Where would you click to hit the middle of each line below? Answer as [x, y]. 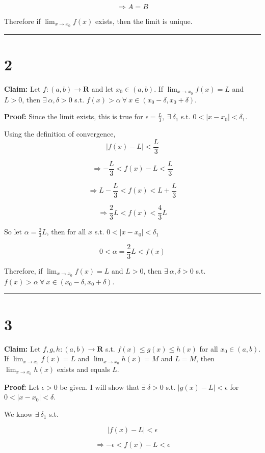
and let [102, 88]
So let [13, 232]
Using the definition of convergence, [60, 134]
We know [18, 414]
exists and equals [83, 369]
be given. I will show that [100, 387]
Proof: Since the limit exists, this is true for [74, 116]
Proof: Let [22, 387]
